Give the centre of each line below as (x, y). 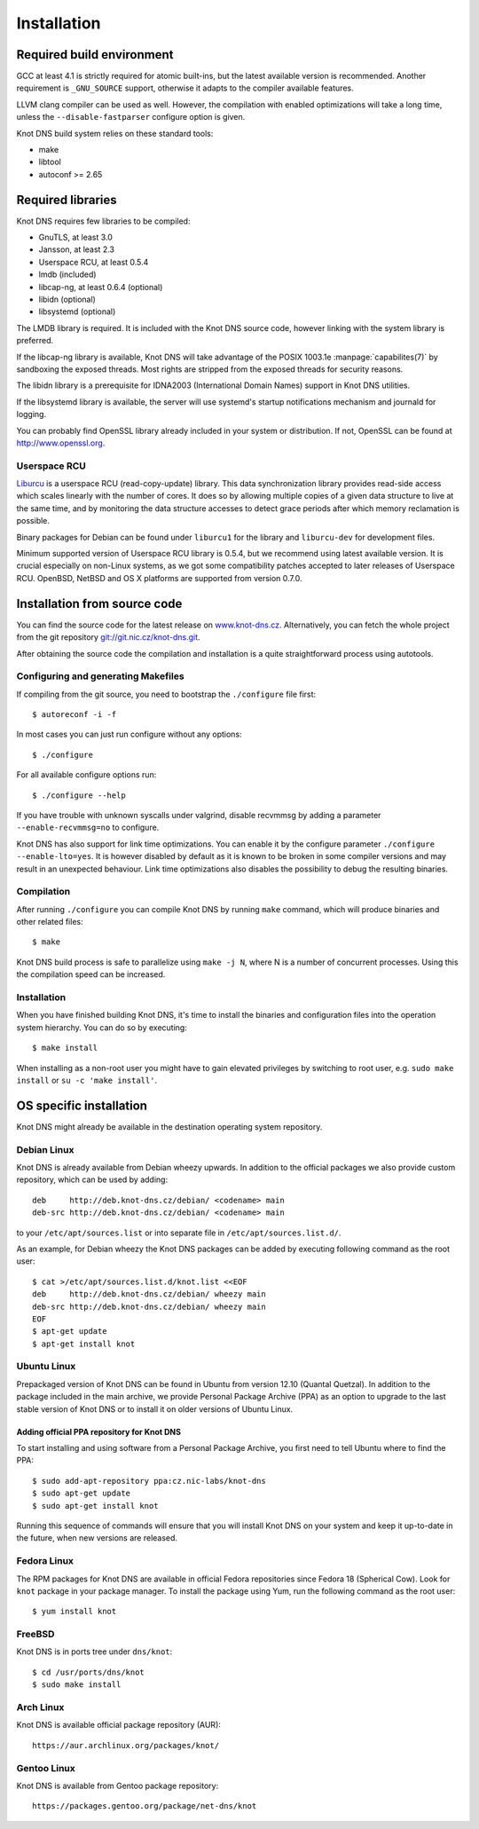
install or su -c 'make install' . (87, 1080)
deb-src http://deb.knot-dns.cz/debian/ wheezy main (149, 1306)
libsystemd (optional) (77, 311)
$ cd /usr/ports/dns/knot (89, 1672)
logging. (31, 414)
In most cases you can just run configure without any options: (130, 734)
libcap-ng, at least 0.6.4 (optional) (101, 287)
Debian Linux (45, 1149)
